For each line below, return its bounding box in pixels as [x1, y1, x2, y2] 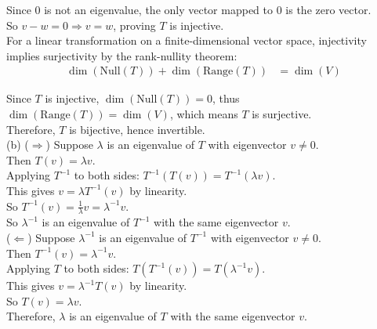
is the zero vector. [285, 2, 372, 17]
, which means [169, 106, 238, 121]
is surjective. [252, 106, 312, 121]
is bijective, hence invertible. [69, 121, 205, 137]
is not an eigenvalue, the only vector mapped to [44, 2, 273, 17]
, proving [113, 16, 156, 33]
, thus [212, 90, 240, 107]
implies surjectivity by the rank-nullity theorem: [6, 47, 237, 63]
